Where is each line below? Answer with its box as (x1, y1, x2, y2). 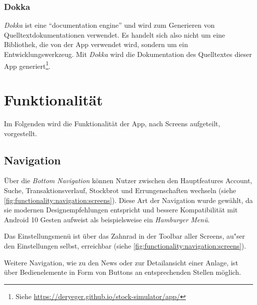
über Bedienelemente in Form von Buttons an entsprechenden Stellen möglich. (4, 267, 241, 277)
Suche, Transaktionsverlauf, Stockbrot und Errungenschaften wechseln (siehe (4, 185, 236, 195)
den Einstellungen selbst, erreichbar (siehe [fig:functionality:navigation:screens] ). (4, 240, 246, 251)
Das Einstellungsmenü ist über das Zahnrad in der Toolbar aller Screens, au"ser (4, 231, 245, 241)
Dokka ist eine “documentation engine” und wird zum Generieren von (4, 20, 215, 30)
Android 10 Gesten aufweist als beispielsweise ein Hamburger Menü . (4, 214, 210, 224)
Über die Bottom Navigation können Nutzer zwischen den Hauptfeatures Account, (4, 175, 253, 186)
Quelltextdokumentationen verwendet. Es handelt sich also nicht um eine (4, 29, 225, 40)
